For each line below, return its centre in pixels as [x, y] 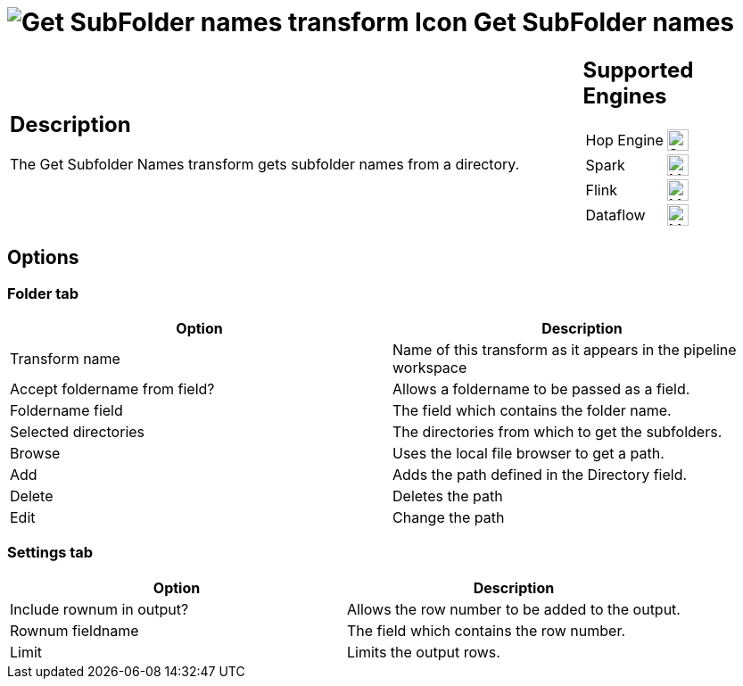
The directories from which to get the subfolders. [557, 431]
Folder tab [43, 293]
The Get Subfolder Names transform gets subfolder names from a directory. [265, 165]
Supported [638, 70]
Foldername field [66, 410]
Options [43, 258]
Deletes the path [448, 496]
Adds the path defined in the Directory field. [540, 474]
